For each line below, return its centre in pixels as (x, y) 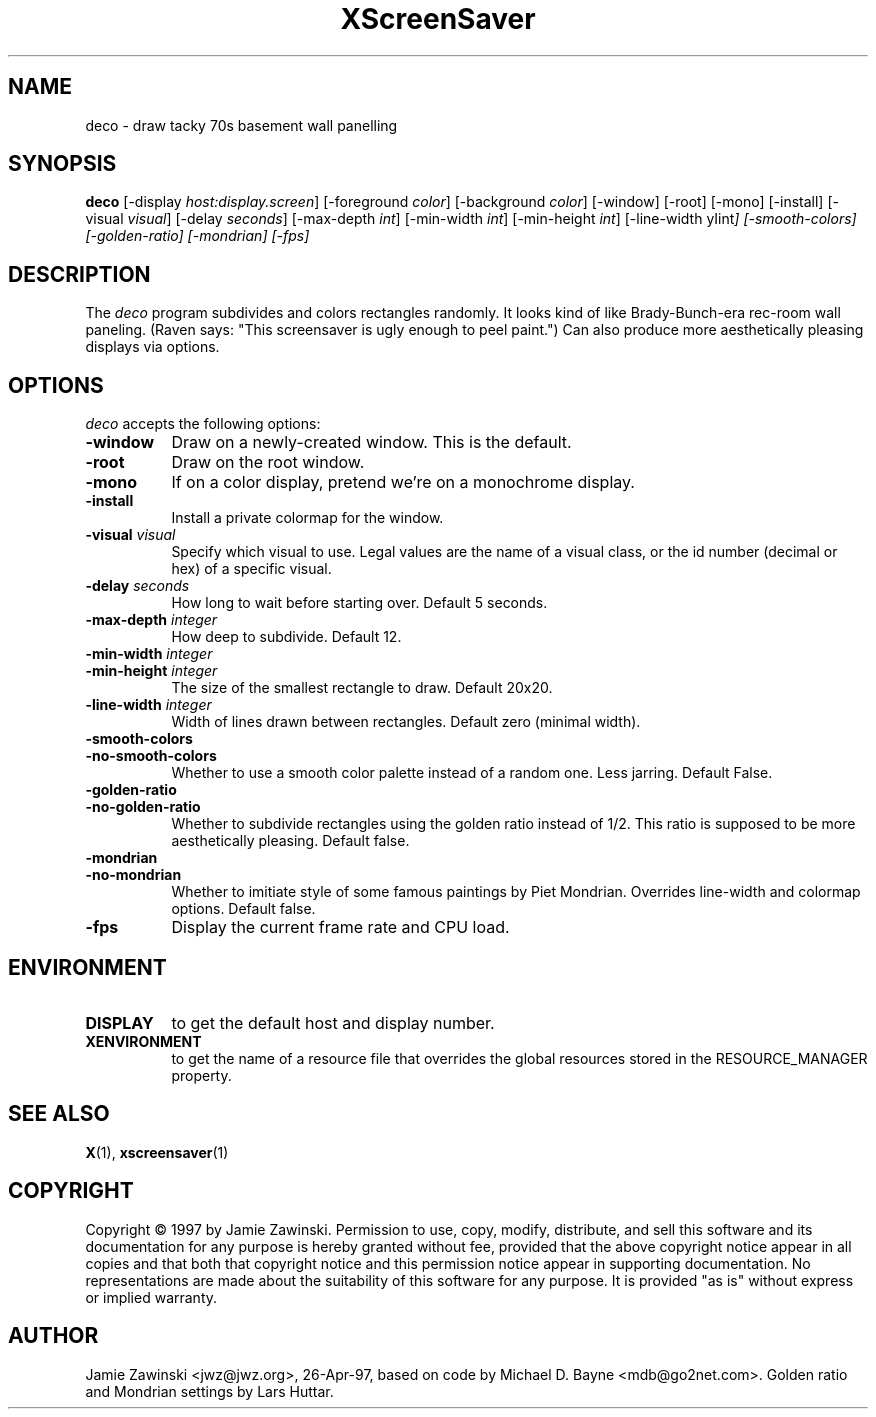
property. (201, 1075)
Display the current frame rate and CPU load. (340, 927)
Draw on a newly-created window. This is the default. (371, 442)
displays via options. (152, 347)
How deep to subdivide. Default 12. (286, 637)
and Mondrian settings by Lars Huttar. (209, 1391)
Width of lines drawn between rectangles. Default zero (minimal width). (406, 722)
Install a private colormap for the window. (307, 518)
